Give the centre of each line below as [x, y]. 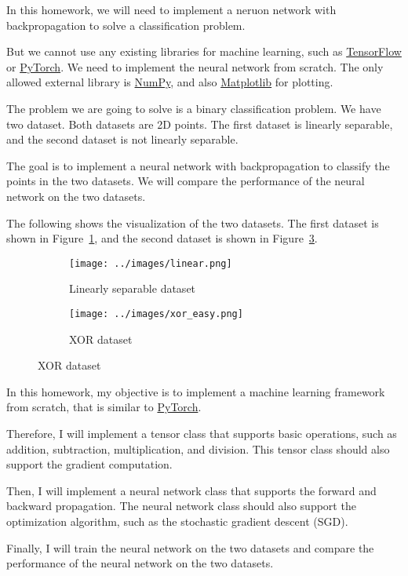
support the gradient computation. [89, 464]
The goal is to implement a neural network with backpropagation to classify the [198, 165]
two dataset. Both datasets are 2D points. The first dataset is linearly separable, [200, 124]
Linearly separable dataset [133, 288]
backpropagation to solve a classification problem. [126, 25]
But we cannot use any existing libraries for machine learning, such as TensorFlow [204, 51]
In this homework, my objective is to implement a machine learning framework [196, 391]
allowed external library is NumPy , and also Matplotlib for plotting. [170, 82]
